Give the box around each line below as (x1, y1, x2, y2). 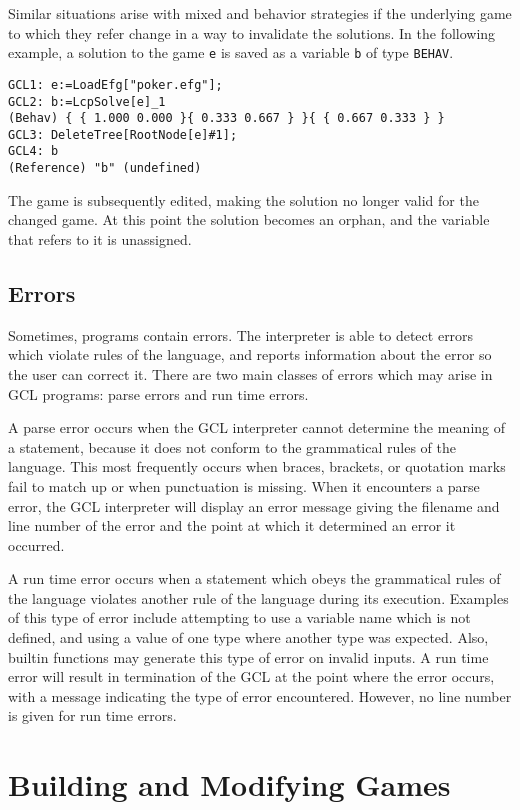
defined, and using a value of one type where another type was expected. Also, (8, 627, 489, 648)
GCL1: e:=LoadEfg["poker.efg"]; (8, 77, 223, 92)
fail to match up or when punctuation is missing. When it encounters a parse (8, 475, 480, 496)
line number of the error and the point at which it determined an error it (8, 515, 456, 536)
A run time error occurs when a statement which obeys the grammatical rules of (8, 568, 501, 589)
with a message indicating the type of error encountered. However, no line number (8, 685, 512, 706)
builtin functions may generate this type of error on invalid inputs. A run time (8, 646, 489, 667)
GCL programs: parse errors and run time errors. (8, 383, 309, 404)
